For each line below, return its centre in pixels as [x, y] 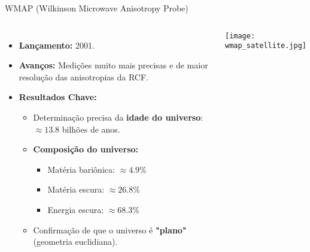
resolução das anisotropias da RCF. [84, 76]
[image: [240, 36]
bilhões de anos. [91, 129]
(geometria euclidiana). [75, 241]
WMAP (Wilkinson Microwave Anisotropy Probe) [97, 8]
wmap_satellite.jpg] [266, 46]
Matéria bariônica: [81, 169]
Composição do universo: [86, 149]
